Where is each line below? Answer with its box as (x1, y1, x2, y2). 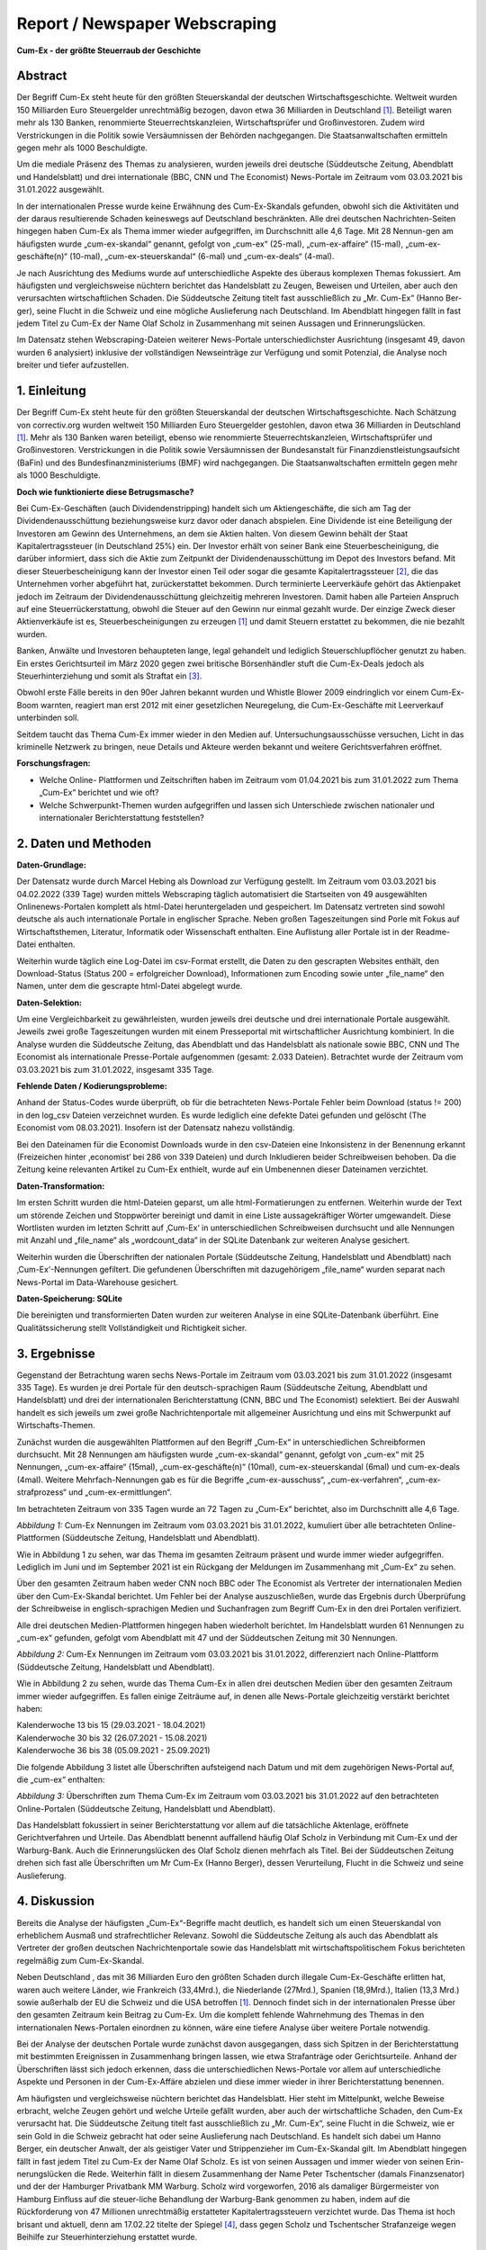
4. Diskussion (16, 1894, 94, 1909)
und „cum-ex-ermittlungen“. (67, 1487, 173, 1498)
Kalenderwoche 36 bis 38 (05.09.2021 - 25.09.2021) (16, 1745, 211, 1756)
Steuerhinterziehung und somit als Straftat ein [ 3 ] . (16, 670, 202, 681)
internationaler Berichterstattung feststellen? (39, 812, 204, 823)
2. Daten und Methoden (16, 835, 152, 850)
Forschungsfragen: (16, 758, 91, 769)
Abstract (16, 68, 67, 84)
